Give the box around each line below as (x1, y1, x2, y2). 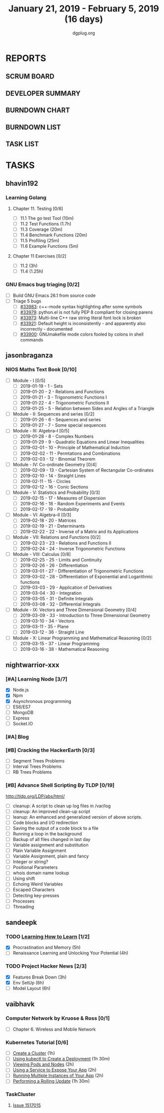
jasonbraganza (5, 351, 54, 360)
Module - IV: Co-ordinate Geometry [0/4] (12, 461, 97, 467)
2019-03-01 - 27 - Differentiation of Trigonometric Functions (20, 568, 144, 574)
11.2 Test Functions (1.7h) (20, 220, 71, 226)
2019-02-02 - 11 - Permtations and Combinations (20, 450, 120, 456)
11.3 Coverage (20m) (20, 226, 62, 232)
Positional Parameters (12, 864, 58, 870)
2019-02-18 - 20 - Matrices (20, 517, 76, 524)
